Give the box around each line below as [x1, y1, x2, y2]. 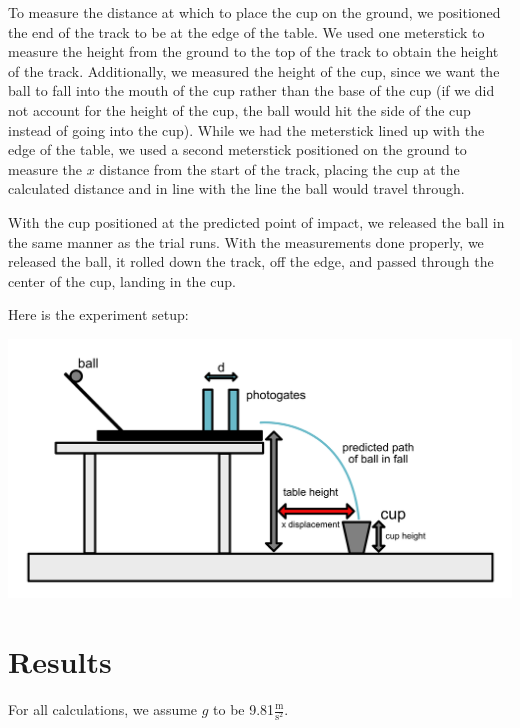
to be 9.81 [213, 699, 275, 719]
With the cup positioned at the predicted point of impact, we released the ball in [8, 211, 505, 232]
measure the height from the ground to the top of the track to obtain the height [8, 41, 499, 62]
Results [8, 641, 112, 682]
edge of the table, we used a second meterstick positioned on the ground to [8, 139, 467, 160]
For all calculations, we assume [8, 699, 198, 719]
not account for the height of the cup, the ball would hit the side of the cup [8, 99, 471, 120]
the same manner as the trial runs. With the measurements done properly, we [8, 231, 484, 252]
